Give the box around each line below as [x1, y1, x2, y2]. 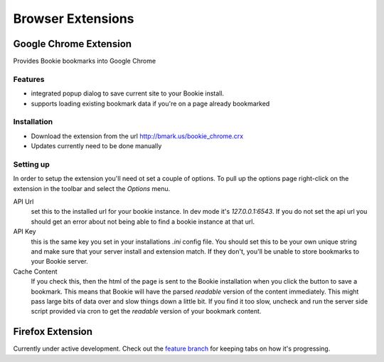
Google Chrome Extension [13, 38, 132, 50]
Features [13, 74, 45, 84]
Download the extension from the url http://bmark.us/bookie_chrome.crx [31, 132, 244, 140]
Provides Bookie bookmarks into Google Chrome [13, 57, 156, 66]
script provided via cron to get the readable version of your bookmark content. [31, 307, 262, 316]
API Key [13, 227, 36, 236]
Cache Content [13, 267, 58, 276]
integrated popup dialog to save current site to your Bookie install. [31, 89, 224, 98]
